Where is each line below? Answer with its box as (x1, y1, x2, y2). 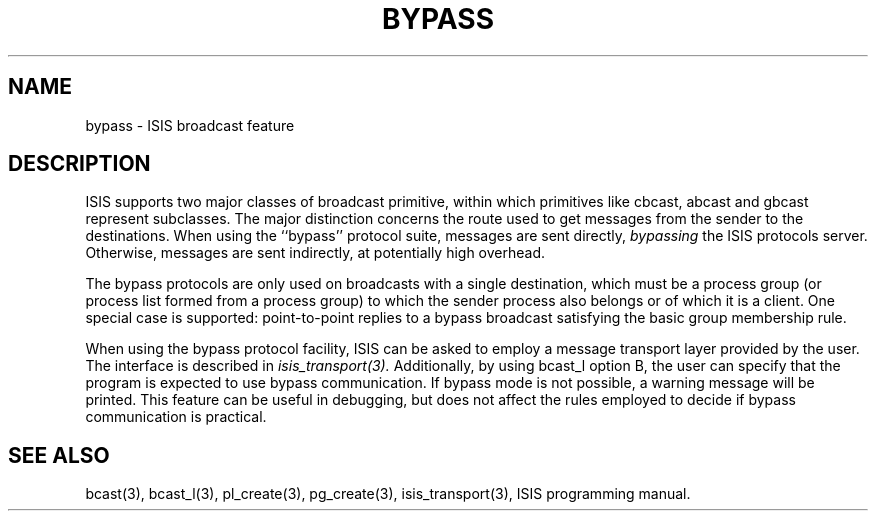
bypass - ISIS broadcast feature (85, 116, 295, 134)
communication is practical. (85, 408, 267, 426)
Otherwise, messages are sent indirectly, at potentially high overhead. (85, 244, 546, 262)
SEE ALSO (8, 442, 110, 468)
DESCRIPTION (8, 151, 151, 177)
